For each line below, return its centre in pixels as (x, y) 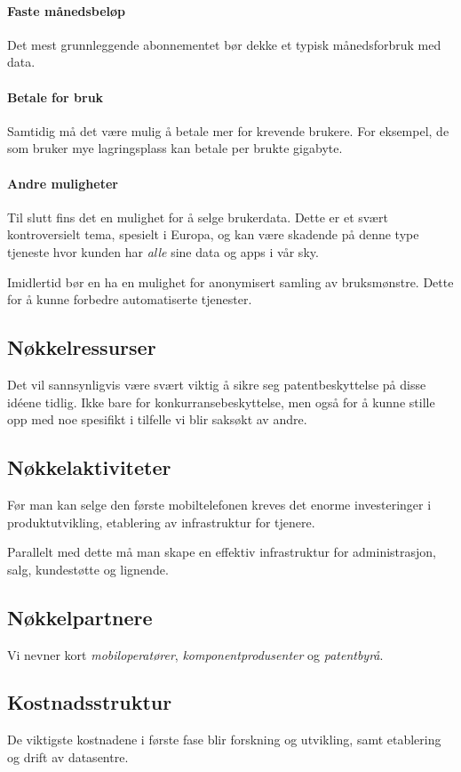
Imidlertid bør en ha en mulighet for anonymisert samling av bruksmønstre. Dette (230, 281)
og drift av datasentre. (68, 756)
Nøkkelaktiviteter (89, 467)
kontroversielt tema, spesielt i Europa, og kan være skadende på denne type (213, 234)
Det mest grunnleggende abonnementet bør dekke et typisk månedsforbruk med (224, 44)
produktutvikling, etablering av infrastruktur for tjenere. (161, 522)
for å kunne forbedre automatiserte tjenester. (130, 299)
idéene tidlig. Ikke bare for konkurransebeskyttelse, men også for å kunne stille (221, 402)
